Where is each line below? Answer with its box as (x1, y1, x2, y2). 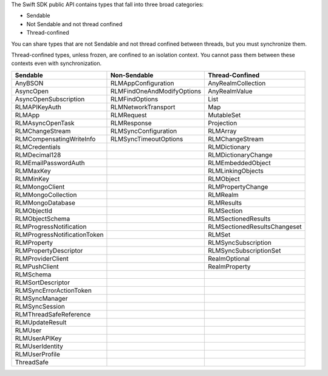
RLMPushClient (15, 262, 59, 270)
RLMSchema (15, 270, 52, 279)
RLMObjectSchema (15, 214, 70, 223)
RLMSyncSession (15, 302, 65, 310)
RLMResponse (110, 118, 152, 127)
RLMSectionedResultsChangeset (208, 222, 302, 231)
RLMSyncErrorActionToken (15, 286, 92, 295)
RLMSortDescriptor (15, 278, 70, 287)
